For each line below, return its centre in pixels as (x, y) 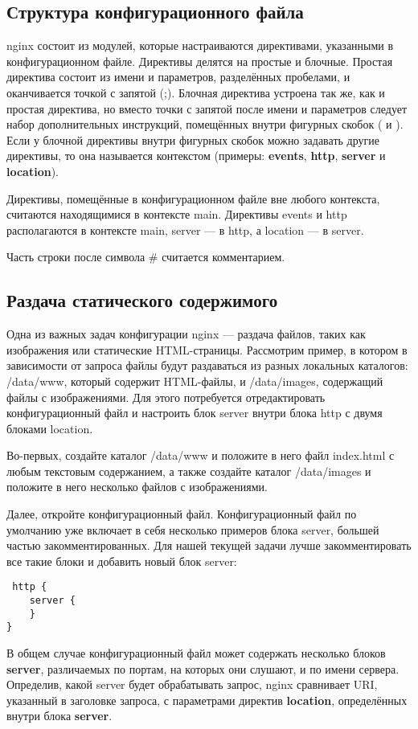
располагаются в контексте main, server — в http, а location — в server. (185, 229)
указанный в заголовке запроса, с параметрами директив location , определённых (207, 700)
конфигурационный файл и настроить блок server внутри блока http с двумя (195, 413)
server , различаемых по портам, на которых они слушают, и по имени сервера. (203, 668)
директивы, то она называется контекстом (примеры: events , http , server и (196, 156)
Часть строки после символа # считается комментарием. (146, 257)
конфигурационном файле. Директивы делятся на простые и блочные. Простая (200, 61)
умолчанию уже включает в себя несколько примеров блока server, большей (193, 529)
